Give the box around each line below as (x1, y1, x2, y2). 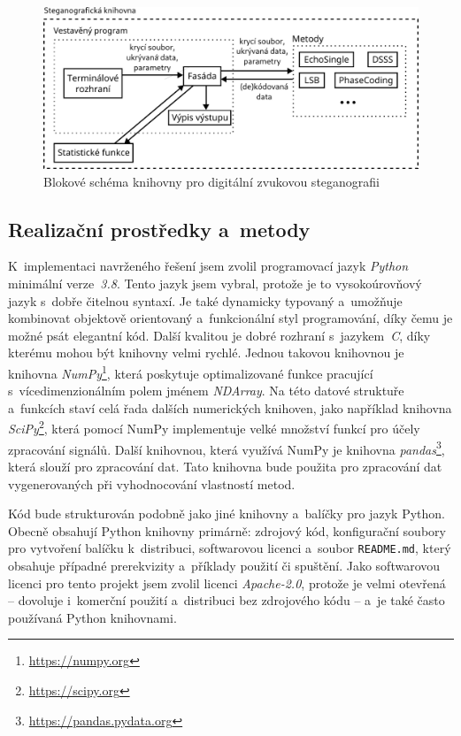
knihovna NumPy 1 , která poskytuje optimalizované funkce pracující (8, 361, 373, 382)
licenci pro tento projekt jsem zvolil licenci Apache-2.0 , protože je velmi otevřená (8, 573, 446, 592)
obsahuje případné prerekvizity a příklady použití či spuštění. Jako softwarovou (8, 556, 441, 574)
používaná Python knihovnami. (8, 608, 177, 626)
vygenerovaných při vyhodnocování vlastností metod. (8, 474, 296, 493)
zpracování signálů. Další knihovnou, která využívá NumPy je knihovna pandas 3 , (8, 437, 445, 458)
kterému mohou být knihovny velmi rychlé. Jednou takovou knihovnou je (8, 343, 404, 362)
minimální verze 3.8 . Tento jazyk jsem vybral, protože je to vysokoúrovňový (8, 274, 422, 292)
